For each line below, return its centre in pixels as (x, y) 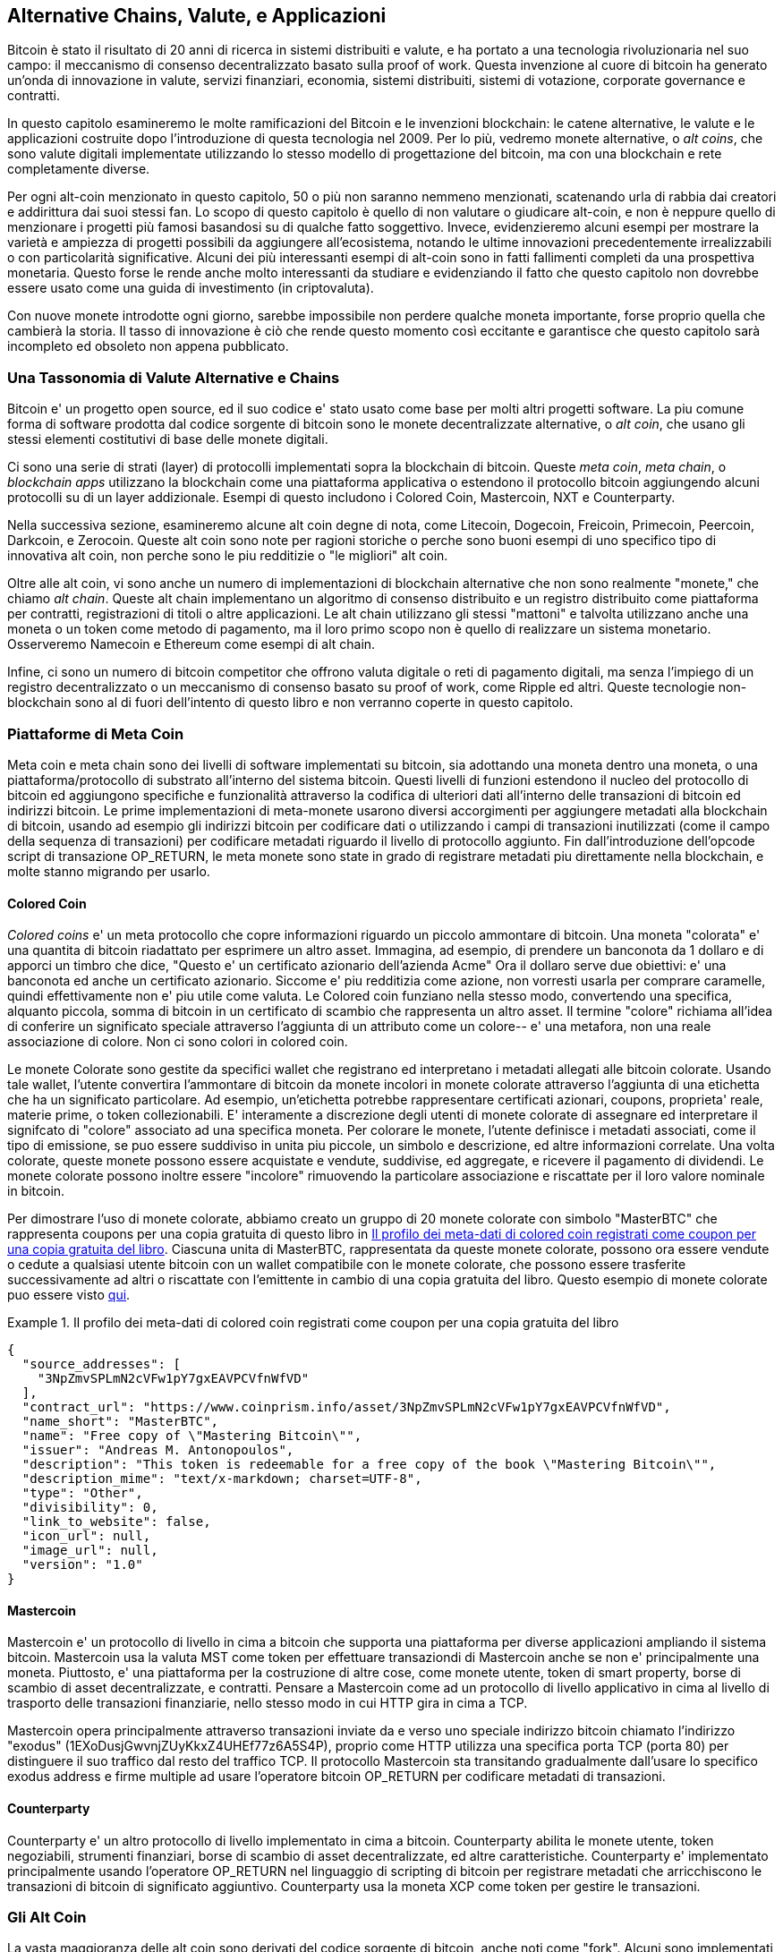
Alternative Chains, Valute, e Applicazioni (197, 16)
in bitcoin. (36, 1191)
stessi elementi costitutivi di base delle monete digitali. (168, 439)
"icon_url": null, (86, 1536)
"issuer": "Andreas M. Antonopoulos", (158, 1450)
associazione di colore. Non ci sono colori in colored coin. (178, 1042)
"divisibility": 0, (90, 1508)
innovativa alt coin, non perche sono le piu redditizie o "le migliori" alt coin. (228, 556)
